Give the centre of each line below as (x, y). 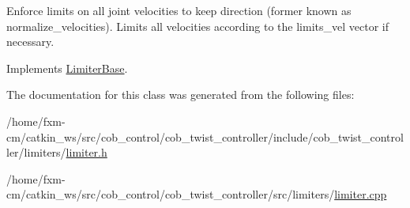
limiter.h (87, 152)
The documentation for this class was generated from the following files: (181, 95)
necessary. (30, 42)
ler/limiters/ (36, 152)
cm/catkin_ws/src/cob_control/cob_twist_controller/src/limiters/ (171, 194)
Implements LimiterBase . (67, 68)
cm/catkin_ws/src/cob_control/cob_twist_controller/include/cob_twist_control (205, 136)
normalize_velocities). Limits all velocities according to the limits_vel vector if (197, 26)
